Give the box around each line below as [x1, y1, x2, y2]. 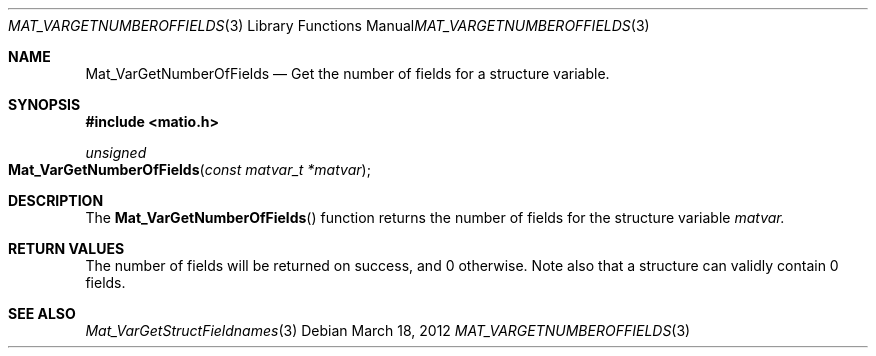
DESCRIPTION [8, 192, 104, 209]
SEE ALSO [8, 305, 76, 322]
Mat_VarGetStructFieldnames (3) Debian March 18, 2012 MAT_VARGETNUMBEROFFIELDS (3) [85, 322, 691, 339]
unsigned [85, 144, 147, 161]
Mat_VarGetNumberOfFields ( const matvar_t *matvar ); [8, 161, 371, 178]
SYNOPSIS [8, 96, 81, 113]
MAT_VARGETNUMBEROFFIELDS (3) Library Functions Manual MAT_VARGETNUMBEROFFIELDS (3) [8, 17, 650, 34]
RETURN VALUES [8, 240, 125, 257]
